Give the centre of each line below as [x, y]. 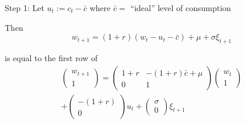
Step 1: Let [24, 8]
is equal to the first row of [51, 57]
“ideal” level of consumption [181, 8]
